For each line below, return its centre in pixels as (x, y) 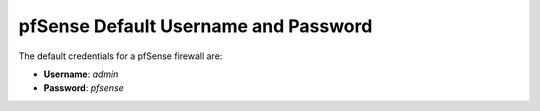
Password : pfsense (83, 88)
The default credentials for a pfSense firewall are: (120, 56)
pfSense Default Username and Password (195, 26)
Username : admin (81, 74)
